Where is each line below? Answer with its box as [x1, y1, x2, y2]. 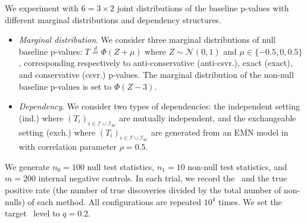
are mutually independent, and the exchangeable [119, 111, 296, 124]
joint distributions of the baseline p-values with [117, 2, 289, 14]
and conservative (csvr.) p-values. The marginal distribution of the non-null [18, 68, 294, 80]
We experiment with [5, 2, 79, 14]
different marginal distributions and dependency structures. [5, 13, 221, 26]
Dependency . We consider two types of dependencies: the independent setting [18, 100, 300, 112]
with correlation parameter [18, 140, 117, 153]
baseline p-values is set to [18, 80, 112, 92]
